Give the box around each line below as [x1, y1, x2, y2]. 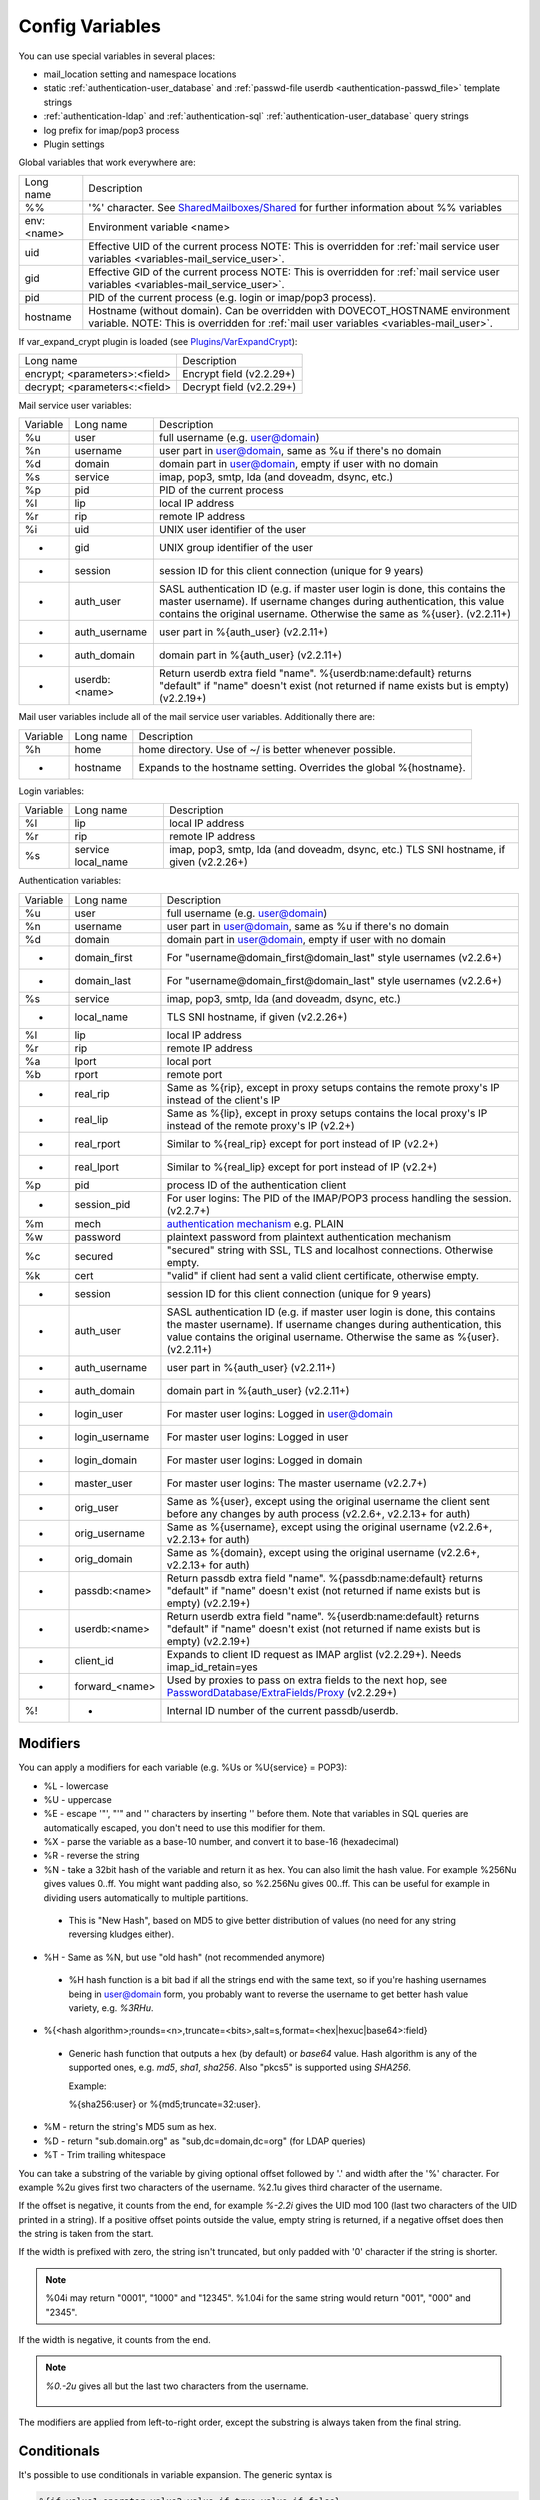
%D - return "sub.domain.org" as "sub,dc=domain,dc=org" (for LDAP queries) [43, 2135, 366, 2147]
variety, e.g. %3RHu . [68, 2002, 154, 2014]
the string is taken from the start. [18, 2228, 154, 2240]
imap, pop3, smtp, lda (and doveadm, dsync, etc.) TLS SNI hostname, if [168, 843, 506, 857]
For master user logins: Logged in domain [166, 1453, 363, 1467]
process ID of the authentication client [166, 1178, 347, 1192]
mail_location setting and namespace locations [43, 68, 237, 80]
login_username [74, 1430, 150, 1444]
